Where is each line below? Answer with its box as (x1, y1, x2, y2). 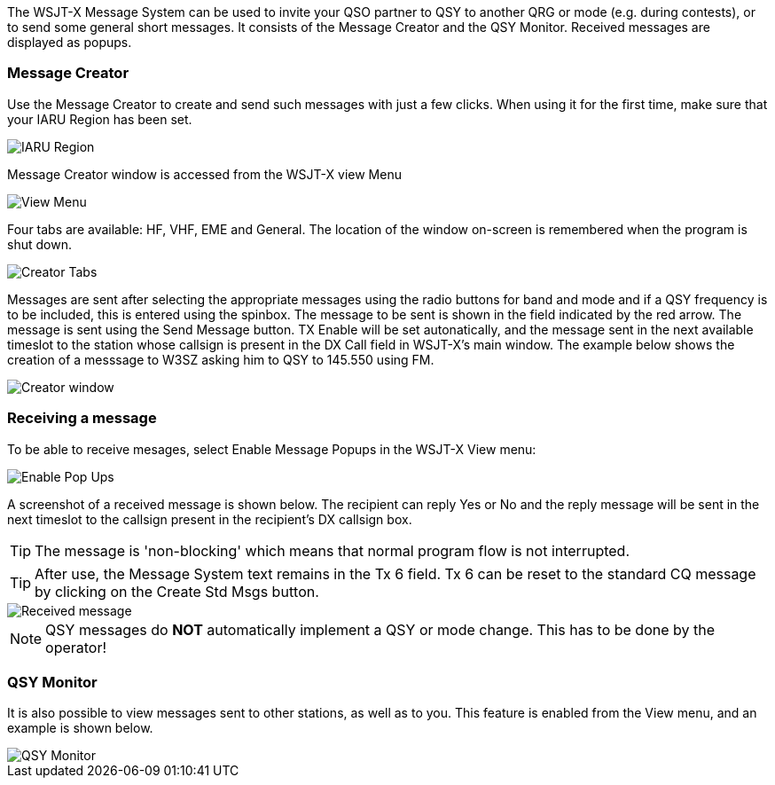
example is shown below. (7, 720, 153, 736)
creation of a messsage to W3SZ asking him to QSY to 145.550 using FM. (7, 351, 434, 367)
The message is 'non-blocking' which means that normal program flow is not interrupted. (35, 541, 630, 560)
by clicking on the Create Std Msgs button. (35, 582, 319, 601)
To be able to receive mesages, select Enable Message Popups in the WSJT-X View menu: (7, 441, 536, 457)
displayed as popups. (7, 35, 132, 50)
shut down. (7, 236, 72, 252)
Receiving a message (7, 409, 157, 428)
